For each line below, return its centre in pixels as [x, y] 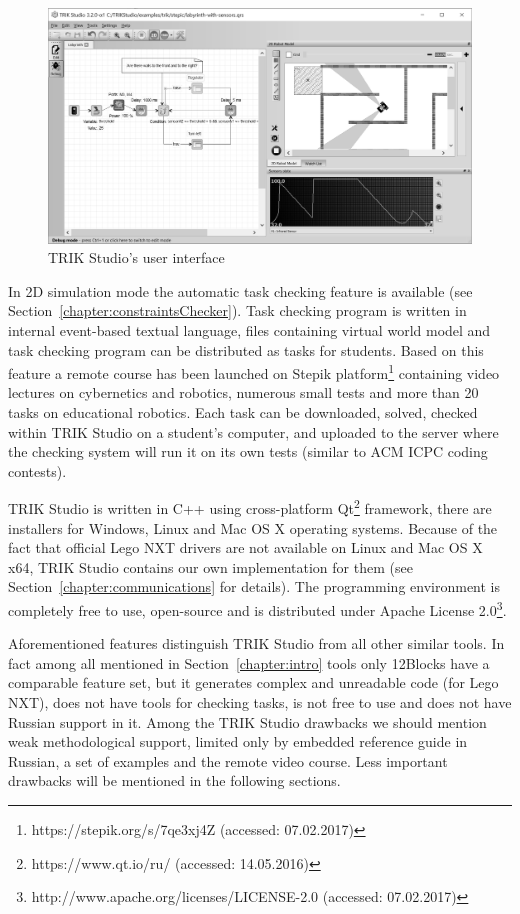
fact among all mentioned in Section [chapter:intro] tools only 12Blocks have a [249, 662]
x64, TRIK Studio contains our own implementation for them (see [210, 566]
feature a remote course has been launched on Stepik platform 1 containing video [254, 371]
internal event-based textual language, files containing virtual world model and [249, 329]
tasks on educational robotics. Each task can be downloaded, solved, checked [243, 412]
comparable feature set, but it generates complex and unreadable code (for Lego [253, 682]
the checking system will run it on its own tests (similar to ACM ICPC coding [248, 451]
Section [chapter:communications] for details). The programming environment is [254, 586]
